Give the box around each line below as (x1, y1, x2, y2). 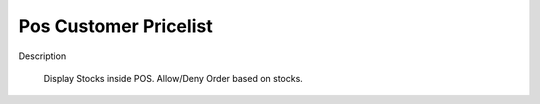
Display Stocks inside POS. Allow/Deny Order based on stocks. (43, 72, 304, 84)
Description (18, 50, 67, 62)
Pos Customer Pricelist (18, 15, 214, 37)
